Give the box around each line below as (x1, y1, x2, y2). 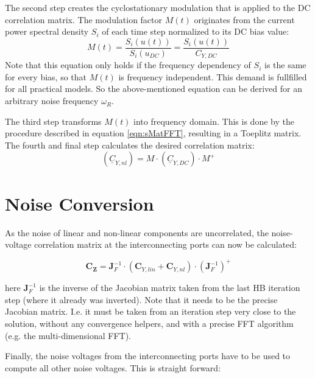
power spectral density (5, 25, 89, 38)
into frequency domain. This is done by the (133, 114, 294, 127)
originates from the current (194, 13, 295, 26)
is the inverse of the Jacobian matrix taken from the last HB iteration (39, 281, 300, 294)
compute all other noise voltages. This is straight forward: (5, 361, 221, 374)
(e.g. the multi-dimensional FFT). (5, 329, 131, 341)
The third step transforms (5, 114, 102, 127)
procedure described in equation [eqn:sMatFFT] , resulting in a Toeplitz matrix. (5, 127, 302, 139)
